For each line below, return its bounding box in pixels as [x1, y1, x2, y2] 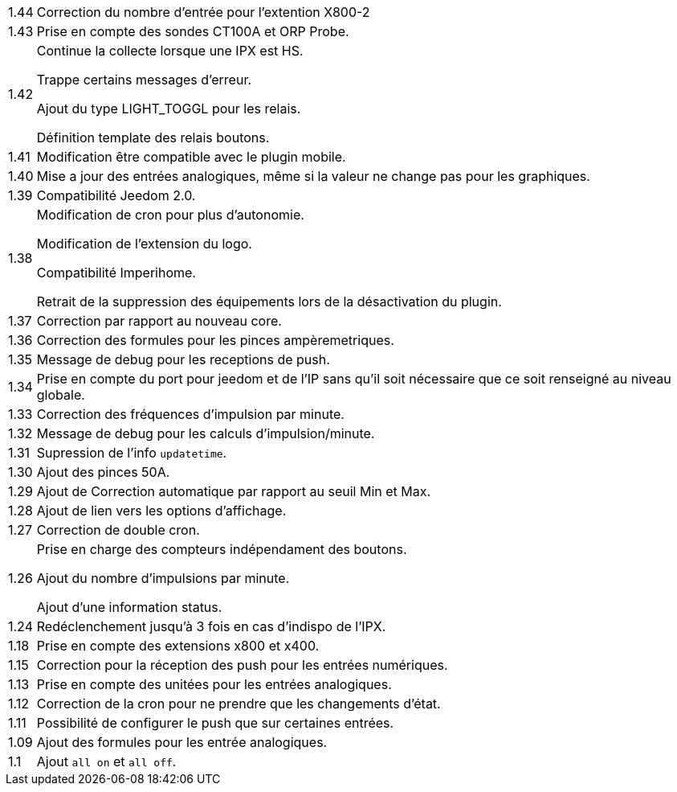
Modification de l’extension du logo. [36, 236, 252, 252]
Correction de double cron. [36, 522, 200, 538]
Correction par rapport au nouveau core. [36, 313, 282, 329]
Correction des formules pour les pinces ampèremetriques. [36, 332, 394, 348]
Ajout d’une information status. [36, 599, 222, 615]
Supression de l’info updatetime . [36, 445, 227, 461]
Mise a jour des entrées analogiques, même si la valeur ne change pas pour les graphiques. [36, 168, 590, 184]
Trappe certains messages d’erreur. [36, 72, 252, 88]
